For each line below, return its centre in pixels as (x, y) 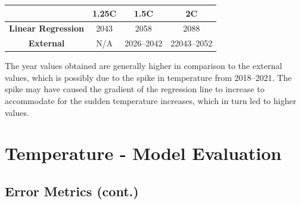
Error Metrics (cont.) (72, 191)
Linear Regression (46, 28)
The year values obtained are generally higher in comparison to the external (144, 66)
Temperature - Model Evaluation (143, 153)
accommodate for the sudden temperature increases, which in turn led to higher (150, 101)
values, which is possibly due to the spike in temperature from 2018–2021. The (148, 77)
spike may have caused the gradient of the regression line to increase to (135, 89)
